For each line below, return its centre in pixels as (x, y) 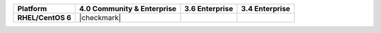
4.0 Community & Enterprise (127, 9)
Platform (32, 9)
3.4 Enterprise (266, 9)
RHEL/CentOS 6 (44, 18)
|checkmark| (100, 18)
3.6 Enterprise (209, 9)
